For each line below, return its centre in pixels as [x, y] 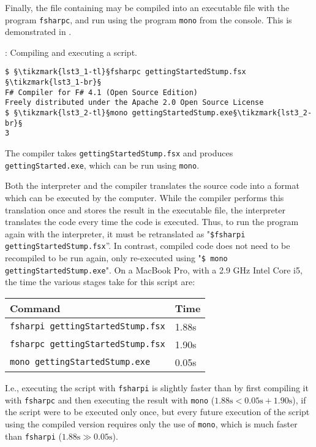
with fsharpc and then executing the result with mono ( [110, 399]
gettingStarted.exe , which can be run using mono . [102, 165]
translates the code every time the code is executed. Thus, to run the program [152, 222]
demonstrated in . [38, 32]
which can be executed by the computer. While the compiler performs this [145, 197]
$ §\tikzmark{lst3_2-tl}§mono [66, 113]
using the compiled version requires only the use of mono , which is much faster [151, 423]
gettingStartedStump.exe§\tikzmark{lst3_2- [222, 113]
